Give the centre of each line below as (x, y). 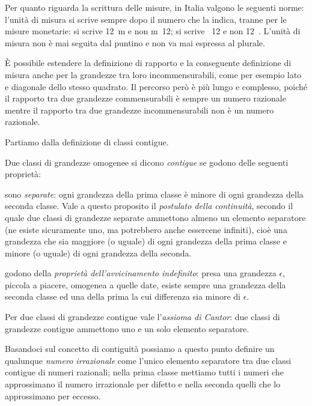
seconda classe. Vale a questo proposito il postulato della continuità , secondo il (149, 206)
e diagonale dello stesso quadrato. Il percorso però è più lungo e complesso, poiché (156, 86)
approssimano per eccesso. (53, 395)
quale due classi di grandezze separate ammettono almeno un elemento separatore (155, 217)
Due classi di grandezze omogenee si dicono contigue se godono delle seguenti (147, 162)
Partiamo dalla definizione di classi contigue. (87, 141)
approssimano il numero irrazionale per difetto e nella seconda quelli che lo (143, 384)
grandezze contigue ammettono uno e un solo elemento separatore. (127, 328)
